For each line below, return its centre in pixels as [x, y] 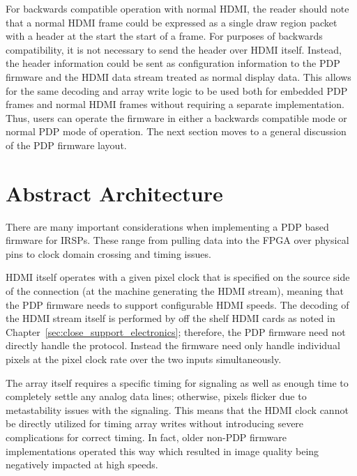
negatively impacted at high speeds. [82, 465]
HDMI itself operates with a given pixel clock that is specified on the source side [178, 277]
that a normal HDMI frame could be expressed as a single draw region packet [172, 22]
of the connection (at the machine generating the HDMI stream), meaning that [175, 291]
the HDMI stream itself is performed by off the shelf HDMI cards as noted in [170, 318]
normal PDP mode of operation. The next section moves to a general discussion [176, 131]
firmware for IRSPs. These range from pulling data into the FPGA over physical [177, 240]
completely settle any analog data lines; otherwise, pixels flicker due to [156, 396]
